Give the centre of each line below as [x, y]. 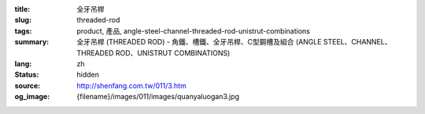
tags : [23, 30]
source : [28, 85]
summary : [32, 42]
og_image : [32, 97]
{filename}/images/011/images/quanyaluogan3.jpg [158, 97]
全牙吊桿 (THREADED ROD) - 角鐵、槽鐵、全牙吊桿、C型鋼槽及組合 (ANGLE [199, 42]
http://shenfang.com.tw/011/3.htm [131, 85]
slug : [23, 20]
